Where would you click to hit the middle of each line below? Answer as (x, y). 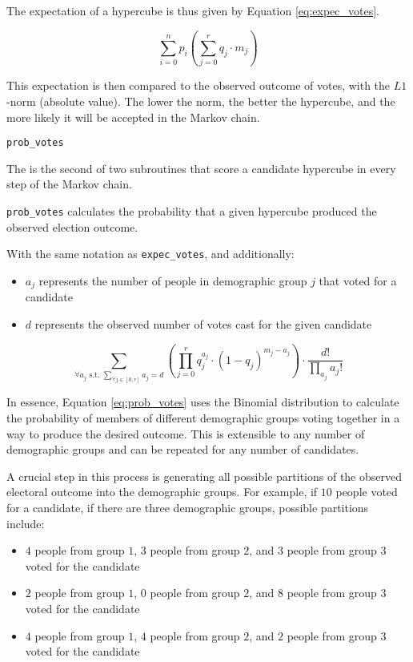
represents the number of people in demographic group (173, 280)
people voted (367, 492)
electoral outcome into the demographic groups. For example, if (162, 492)
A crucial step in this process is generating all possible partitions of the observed (204, 476)
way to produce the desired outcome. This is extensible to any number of (186, 433)
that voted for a (358, 280)
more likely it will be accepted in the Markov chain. (133, 117)
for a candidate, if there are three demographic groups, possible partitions (188, 507)
